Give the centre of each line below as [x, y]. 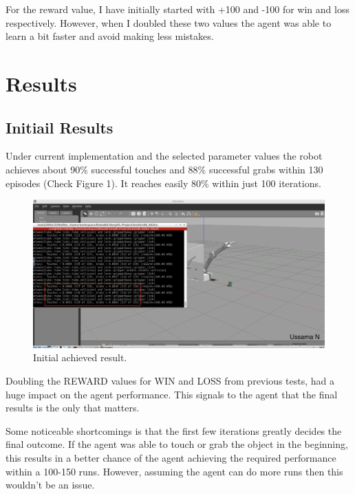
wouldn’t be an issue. [50, 485]
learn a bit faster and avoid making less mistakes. [110, 36]
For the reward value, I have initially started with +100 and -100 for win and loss [177, 9]
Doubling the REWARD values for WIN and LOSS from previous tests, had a [170, 381]
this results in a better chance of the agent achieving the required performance [171, 458]
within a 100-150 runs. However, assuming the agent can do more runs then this [174, 471]
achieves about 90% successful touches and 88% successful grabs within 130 [164, 169]
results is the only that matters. [73, 408]
